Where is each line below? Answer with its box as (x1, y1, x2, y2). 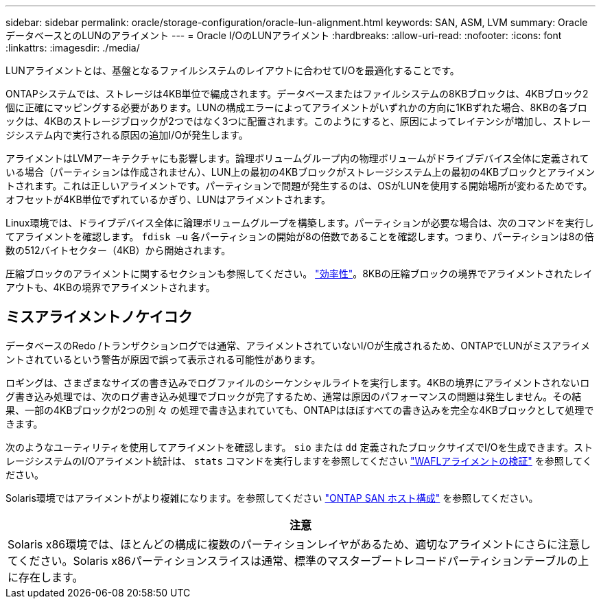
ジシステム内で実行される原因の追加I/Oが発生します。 (5, 129, 248, 141)
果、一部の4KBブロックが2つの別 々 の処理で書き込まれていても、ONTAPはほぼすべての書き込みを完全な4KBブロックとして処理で (5, 404, 594, 416)
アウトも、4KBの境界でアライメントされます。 (5, 281, 215, 293)
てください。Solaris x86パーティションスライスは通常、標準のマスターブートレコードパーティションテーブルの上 (8, 553, 589, 568)
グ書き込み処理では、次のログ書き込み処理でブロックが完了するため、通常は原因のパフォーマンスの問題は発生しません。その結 (5, 390, 582, 402)
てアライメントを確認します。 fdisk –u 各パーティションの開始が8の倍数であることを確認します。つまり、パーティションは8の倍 (5, 231, 594, 242)
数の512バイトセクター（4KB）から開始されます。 (5, 244, 231, 256)
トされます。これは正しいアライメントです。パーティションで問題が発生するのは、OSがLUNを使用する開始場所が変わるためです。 (5, 180, 593, 191)
